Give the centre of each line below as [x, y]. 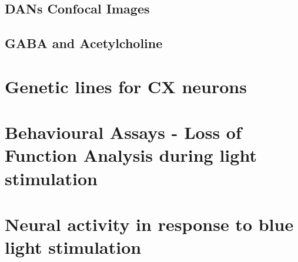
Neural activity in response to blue [149, 224]
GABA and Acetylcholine [84, 43]
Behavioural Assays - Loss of [123, 132]
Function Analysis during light [131, 155]
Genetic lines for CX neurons [126, 86]
